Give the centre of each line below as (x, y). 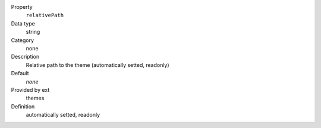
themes (35, 98)
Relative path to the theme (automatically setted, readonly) (97, 65)
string (33, 32)
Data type (23, 23)
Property (22, 7)
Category (23, 40)
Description (25, 57)
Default (20, 73)
